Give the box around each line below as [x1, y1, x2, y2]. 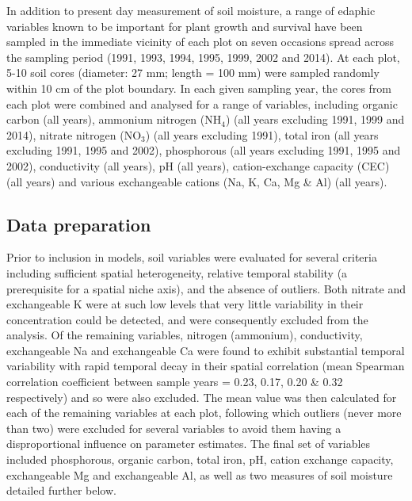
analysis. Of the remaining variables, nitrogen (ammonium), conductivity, [6, 327, 363, 343]
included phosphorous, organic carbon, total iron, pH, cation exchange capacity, [6, 451, 394, 468]
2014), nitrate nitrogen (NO [6, 126, 142, 143]
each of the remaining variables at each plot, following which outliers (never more [6, 404, 402, 421]
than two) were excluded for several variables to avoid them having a [6, 419, 341, 436]
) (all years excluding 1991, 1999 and [225, 111, 405, 128]
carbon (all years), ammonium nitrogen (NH [6, 111, 222, 128]
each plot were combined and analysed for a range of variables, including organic [6, 95, 398, 112]
